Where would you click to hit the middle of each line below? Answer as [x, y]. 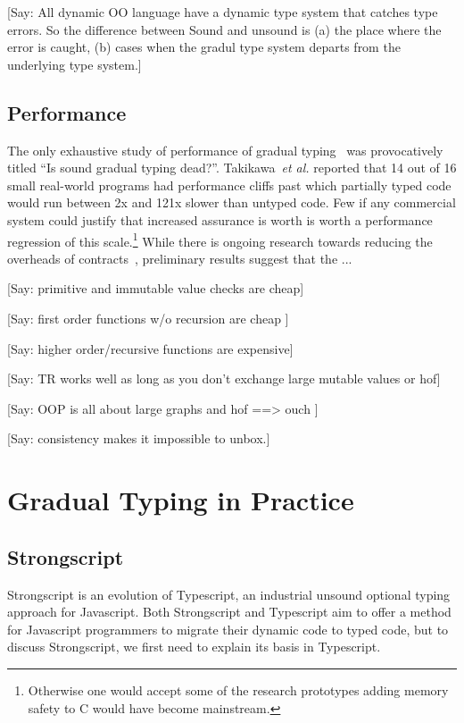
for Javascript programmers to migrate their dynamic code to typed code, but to [228, 629]
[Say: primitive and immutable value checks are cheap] [156, 288]
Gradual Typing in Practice [181, 500]
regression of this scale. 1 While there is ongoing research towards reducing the [220, 240]
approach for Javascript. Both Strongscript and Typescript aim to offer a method [229, 612]
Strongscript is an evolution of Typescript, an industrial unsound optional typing [229, 594]
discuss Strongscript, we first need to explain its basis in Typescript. [194, 647]
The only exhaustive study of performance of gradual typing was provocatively [225, 150]
